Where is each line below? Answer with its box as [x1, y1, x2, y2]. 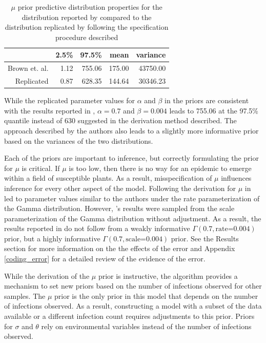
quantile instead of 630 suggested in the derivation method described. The [4, 115, 237, 126]
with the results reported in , [4, 105, 95, 116]
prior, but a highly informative [4, 233, 100, 243]
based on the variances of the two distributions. [4, 135, 153, 146]
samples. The [4, 290, 46, 301]
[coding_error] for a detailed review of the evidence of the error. [4, 253, 206, 264]
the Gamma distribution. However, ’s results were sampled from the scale [4, 203, 235, 214]
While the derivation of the [4, 270, 90, 281]
